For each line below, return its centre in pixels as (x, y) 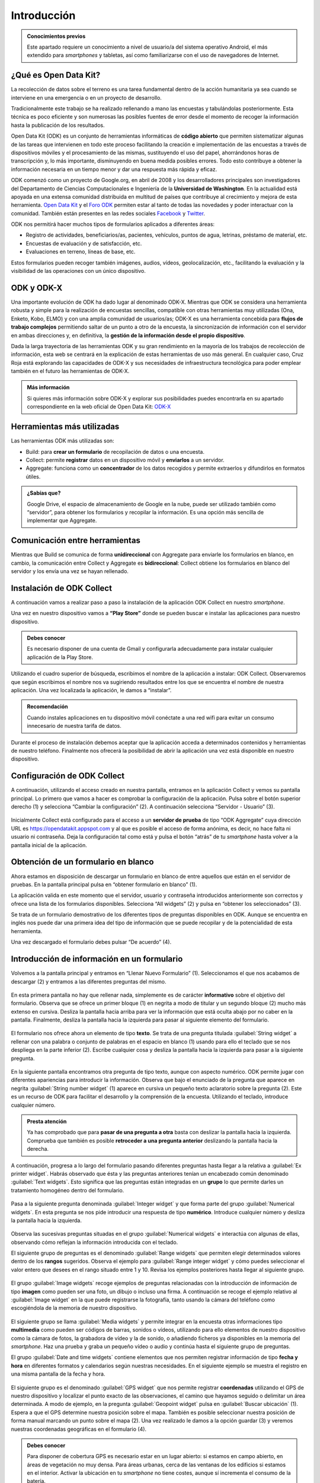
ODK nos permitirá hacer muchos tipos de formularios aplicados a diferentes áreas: (113, 224)
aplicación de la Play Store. (60, 657)
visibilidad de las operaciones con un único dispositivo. (79, 271)
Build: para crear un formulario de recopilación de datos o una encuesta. (115, 451)
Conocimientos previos (56, 36)
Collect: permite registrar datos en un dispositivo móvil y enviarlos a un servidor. (125, 460)
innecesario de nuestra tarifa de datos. (74, 726)
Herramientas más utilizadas (65, 427)
